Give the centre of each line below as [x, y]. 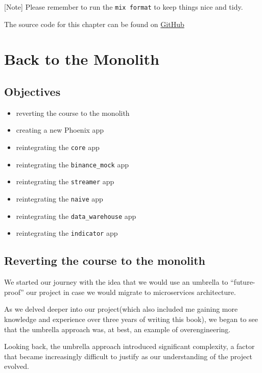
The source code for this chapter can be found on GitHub [94, 24]
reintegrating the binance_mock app [72, 164]
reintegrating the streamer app [65, 181]
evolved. [17, 366]
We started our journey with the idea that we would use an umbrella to [116, 282]
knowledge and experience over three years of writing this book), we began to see [131, 319]
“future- [243, 282]
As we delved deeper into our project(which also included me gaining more [121, 309]
